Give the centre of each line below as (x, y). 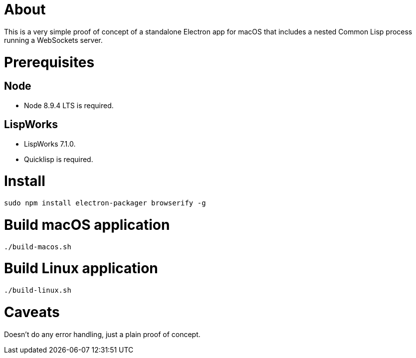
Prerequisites (49, 62)
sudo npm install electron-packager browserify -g (105, 203)
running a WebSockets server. (53, 40)
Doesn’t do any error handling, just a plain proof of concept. (102, 334)
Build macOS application (87, 225)
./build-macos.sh (38, 247)
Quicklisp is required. (59, 159)
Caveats (32, 312)
